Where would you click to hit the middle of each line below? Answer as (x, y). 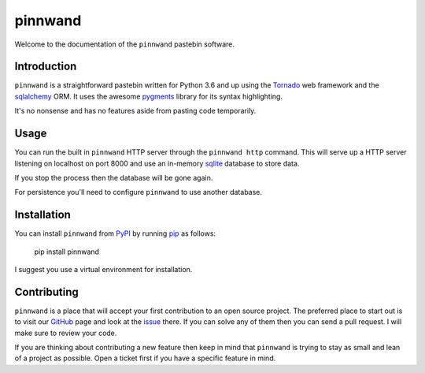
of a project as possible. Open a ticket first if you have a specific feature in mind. (145, 358)
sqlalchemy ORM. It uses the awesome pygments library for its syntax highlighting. (149, 96)
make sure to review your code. (66, 333)
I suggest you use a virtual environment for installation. (103, 269)
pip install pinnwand (67, 252)
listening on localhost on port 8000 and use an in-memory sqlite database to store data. (157, 163)
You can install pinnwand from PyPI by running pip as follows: (115, 233)
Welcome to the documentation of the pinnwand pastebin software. (125, 44)
